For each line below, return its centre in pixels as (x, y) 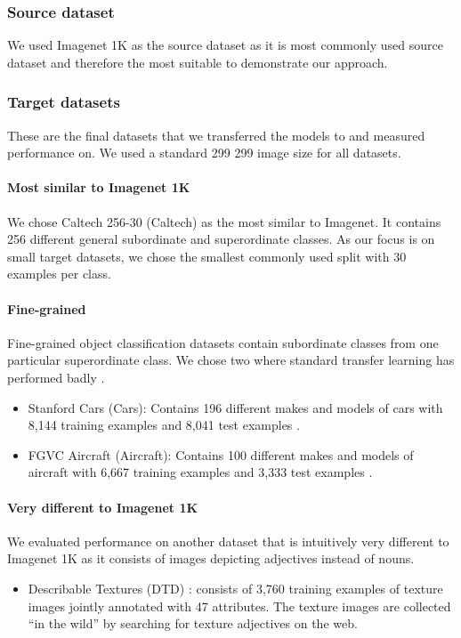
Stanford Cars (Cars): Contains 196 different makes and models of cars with (235, 407)
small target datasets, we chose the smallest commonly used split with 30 (207, 256)
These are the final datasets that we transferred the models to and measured (216, 135)
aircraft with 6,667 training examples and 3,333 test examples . (200, 472)
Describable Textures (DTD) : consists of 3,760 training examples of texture (235, 588)
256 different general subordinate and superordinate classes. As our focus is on (221, 239)
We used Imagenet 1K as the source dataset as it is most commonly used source (225, 45)
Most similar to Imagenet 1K (99, 187)
